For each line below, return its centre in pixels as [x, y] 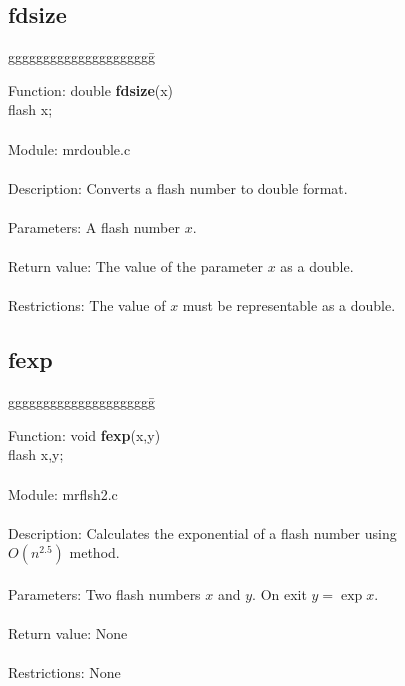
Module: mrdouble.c [69, 148]
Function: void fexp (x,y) [84, 434]
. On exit [279, 593]
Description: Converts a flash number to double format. [178, 187]
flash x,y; [36, 454]
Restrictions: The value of [87, 305]
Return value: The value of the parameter [136, 266]
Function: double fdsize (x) [91, 89]
